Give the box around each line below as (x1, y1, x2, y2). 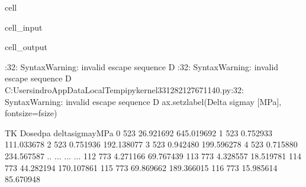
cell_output (5, 41, 47, 53)
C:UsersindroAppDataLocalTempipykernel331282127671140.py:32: (5, 83, 244, 96)
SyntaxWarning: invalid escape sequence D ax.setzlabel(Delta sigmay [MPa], (5, 95, 282, 107)
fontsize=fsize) (5, 107, 57, 119)
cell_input (5, 21, 43, 33)
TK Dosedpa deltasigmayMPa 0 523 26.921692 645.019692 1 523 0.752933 (5, 126, 273, 139)
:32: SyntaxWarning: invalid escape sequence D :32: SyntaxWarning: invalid (5, 60, 279, 73)
